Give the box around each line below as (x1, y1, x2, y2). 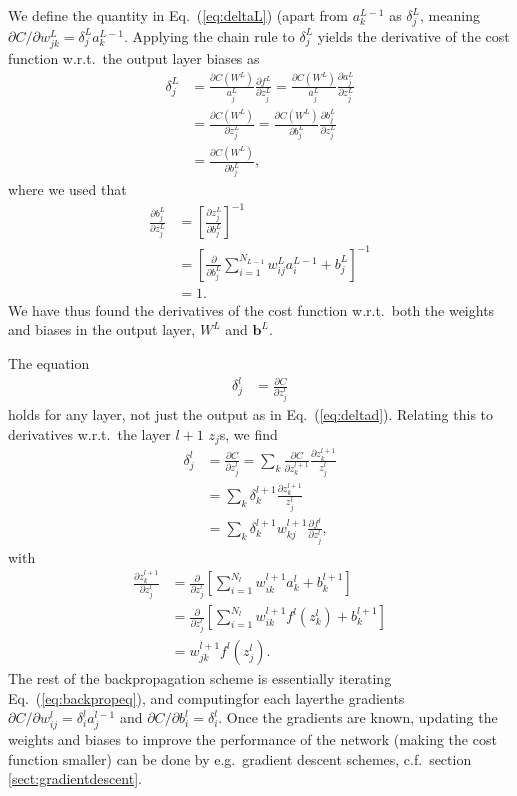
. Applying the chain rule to (124, 25, 295, 46)
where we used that (8, 179, 127, 200)
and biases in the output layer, (8, 319, 196, 340)
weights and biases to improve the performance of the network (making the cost (8, 729, 497, 750)
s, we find (219, 423, 278, 444)
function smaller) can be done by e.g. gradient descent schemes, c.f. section (8, 748, 472, 769)
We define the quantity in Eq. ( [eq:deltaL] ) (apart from (8, 5, 349, 25)
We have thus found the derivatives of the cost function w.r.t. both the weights (8, 299, 495, 320)
